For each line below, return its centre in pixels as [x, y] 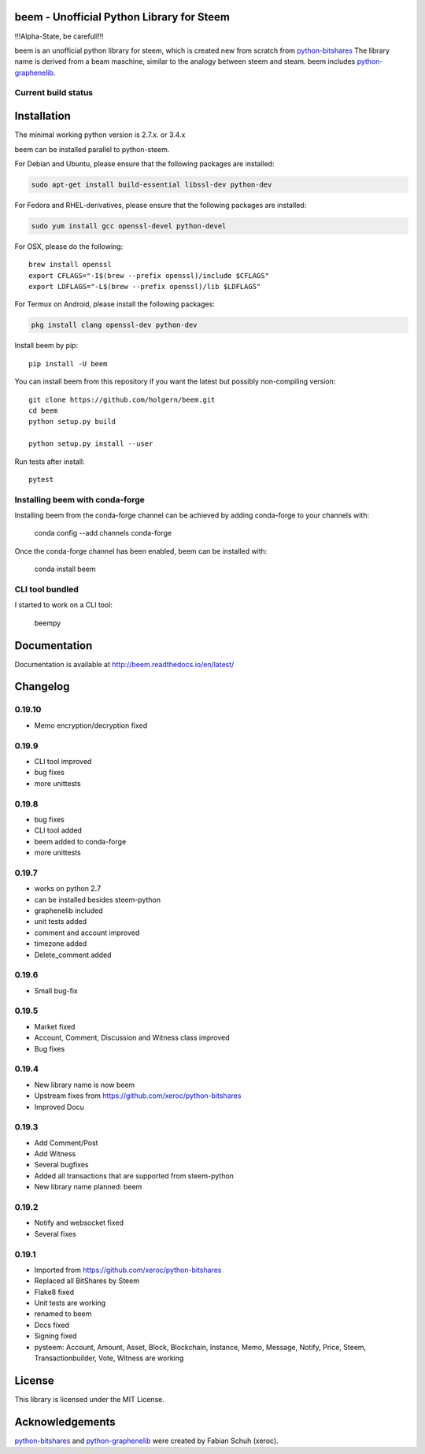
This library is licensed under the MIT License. [89, 1399]
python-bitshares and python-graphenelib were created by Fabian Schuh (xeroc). [146, 1441]
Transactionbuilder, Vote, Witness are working [109, 1358]
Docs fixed [52, 1325]
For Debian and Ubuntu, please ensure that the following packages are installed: [144, 163]
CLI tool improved [63, 761]
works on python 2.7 [68, 888]
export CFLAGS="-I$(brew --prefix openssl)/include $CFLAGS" [149, 275]
